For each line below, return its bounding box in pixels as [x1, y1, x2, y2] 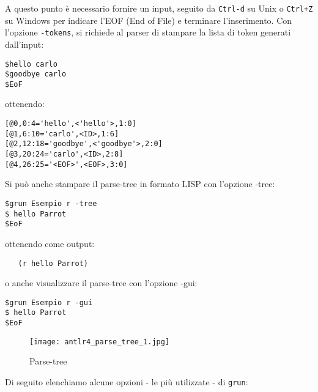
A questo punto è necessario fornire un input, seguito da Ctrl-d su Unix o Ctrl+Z [5, 2, 313, 14]
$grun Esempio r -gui [5, 298, 93, 307]
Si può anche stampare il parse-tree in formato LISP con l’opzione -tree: [5, 177, 275, 190]
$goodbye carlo [5, 70, 67, 79]
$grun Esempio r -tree [5, 199, 97, 208]
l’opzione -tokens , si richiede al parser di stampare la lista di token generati [5, 26, 291, 39]
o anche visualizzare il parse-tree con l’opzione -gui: [5, 276, 198, 289]
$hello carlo [5, 59, 57, 68]
